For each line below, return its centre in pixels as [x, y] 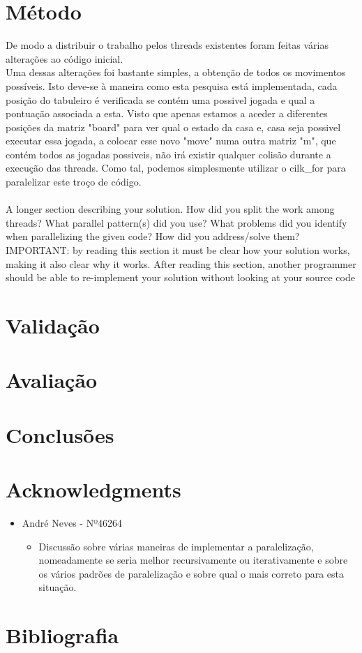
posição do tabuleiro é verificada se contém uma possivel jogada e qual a [160, 99]
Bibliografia [62, 635]
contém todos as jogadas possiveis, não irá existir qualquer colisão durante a [168, 154]
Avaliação [52, 380]
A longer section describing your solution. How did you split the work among [170, 209]
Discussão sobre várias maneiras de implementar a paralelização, [176, 546]
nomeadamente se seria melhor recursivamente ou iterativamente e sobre [193, 560]
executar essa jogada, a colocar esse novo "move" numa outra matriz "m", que [171, 141]
